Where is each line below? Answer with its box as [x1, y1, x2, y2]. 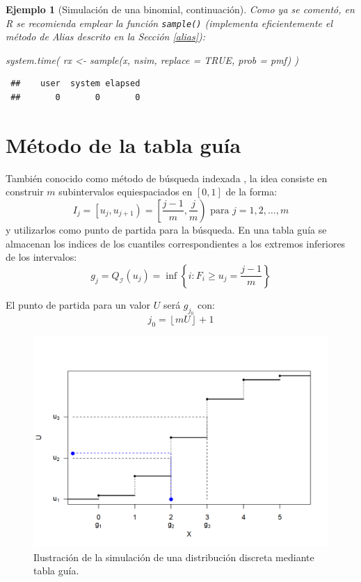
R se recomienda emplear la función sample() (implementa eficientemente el [6, 15, 333, 30]
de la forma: [225, 184, 278, 199]
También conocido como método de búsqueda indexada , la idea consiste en [6, 170, 328, 185]
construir [6, 184, 44, 199]
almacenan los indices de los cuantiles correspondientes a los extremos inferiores [6, 236, 346, 250]
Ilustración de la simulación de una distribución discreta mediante [33, 549, 314, 564]
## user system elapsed [10, 79, 141, 89]
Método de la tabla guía [6, 130, 241, 159]
